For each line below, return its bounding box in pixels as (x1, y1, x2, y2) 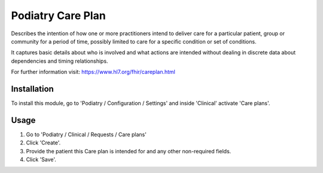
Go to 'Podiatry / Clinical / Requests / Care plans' (26, 131, 147, 138)
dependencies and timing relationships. (11, 57, 108, 64)
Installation (11, 84, 54, 94)
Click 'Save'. (26, 156, 57, 163)
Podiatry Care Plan (11, 9, 106, 22)
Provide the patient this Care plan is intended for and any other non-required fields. (26, 147, 231, 155)
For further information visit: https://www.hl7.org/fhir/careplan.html (11, 69, 176, 76)
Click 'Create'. (26, 139, 61, 146)
